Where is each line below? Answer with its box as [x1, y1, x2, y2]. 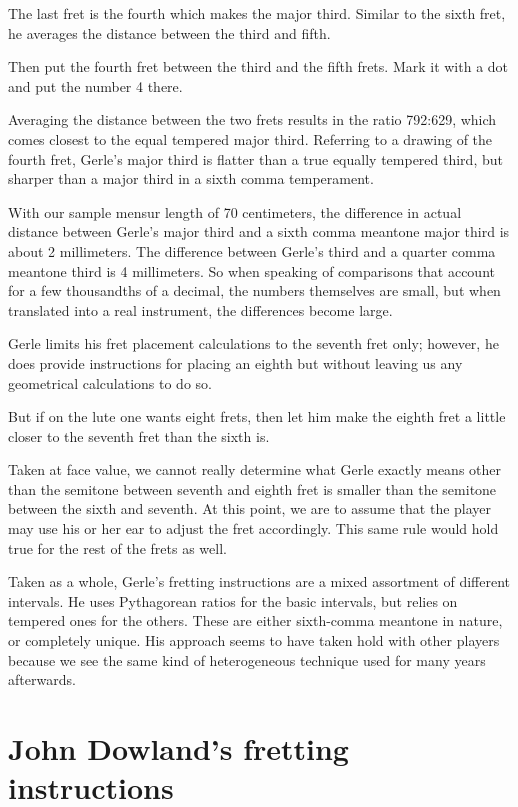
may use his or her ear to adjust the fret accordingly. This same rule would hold [8, 518, 499, 539]
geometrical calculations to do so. [8, 372, 212, 393]
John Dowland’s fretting [8, 728, 349, 768]
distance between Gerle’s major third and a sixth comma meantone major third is [8, 221, 510, 242]
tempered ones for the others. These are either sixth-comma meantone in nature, [8, 610, 503, 631]
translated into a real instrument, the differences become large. [8, 299, 393, 320]
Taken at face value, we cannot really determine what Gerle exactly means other [8, 459, 501, 480]
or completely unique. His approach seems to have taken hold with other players [8, 630, 500, 651]
